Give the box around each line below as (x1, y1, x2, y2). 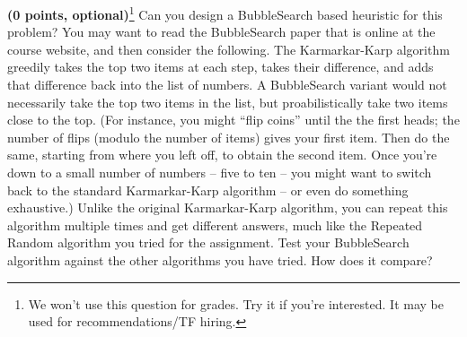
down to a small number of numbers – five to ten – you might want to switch (7, 163, 432, 181)
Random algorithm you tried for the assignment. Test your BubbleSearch (7, 233, 410, 252)
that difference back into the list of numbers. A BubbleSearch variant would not (7, 75, 447, 94)
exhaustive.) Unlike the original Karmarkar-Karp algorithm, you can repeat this (7, 198, 448, 217)
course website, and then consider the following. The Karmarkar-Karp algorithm (7, 39, 450, 58)
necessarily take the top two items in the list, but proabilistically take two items (7, 92, 448, 111)
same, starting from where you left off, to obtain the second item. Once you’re (7, 145, 437, 164)
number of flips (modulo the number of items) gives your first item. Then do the (7, 127, 450, 146)
